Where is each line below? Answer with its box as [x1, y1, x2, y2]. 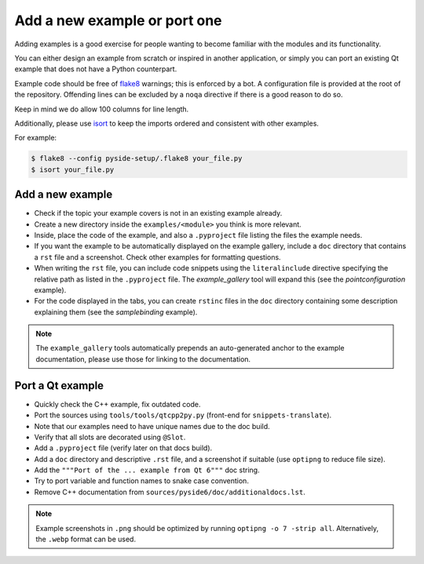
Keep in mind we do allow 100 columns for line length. [14, 104, 189, 114]
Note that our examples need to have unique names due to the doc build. [34, 421, 270, 431]
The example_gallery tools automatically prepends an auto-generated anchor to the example [35, 344, 345, 353]
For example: [14, 133, 57, 143]
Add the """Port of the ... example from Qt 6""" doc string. [34, 465, 260, 475]
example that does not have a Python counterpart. [14, 64, 177, 74]
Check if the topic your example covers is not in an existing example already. [34, 209, 283, 218]
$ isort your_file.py [31, 165, 115, 174]
